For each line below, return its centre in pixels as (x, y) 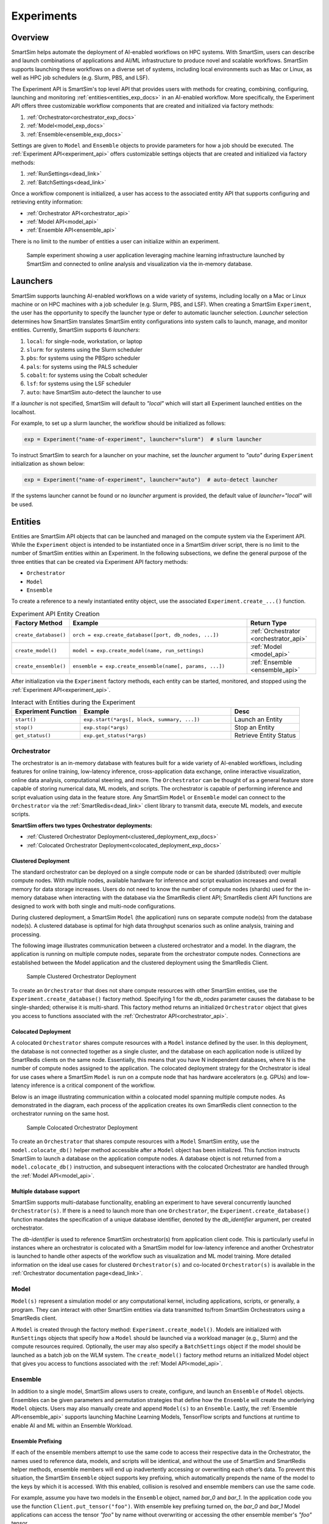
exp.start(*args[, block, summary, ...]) (142, 719)
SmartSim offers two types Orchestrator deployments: (82, 825)
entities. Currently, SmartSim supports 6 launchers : (76, 330)
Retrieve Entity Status (265, 736)
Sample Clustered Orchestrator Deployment (81, 977)
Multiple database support (46, 1191)
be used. (22, 504)
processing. (26, 934)
